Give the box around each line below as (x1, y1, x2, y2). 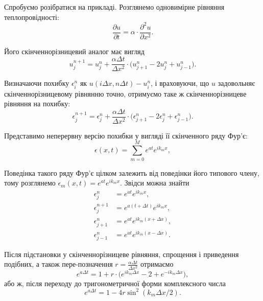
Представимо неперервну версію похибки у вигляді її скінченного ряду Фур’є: (4, 130, 248, 141)
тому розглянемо (4, 177, 56, 188)
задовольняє (218, 78, 255, 88)
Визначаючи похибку (4, 78, 69, 88)
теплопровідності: (4, 11, 59, 22)
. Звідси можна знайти (120, 177, 189, 188)
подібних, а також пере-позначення (4, 259, 113, 269)
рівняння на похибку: (4, 98, 70, 109)
